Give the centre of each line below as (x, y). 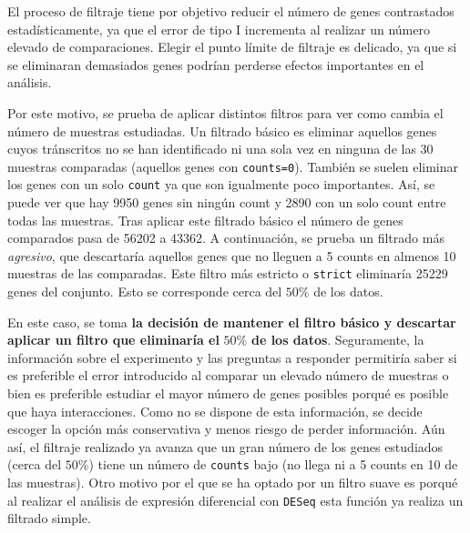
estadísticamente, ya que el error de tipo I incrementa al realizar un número (219, 29)
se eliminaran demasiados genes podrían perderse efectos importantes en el (216, 64)
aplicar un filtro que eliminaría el (113, 340)
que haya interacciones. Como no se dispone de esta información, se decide (215, 411)
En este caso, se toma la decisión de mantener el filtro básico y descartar (232, 322)
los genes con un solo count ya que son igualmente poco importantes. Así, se (221, 184)
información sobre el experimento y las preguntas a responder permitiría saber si (232, 357)
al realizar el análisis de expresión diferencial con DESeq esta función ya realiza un (235, 500)
